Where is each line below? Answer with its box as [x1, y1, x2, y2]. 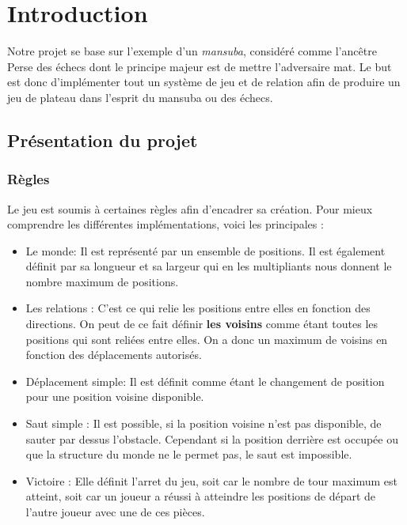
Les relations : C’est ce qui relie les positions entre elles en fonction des [25, 300, 371, 316]
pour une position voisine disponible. [25, 388, 204, 405]
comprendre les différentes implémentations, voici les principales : [7, 216, 324, 232]
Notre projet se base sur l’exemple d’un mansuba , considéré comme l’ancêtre [7, 43, 377, 59]
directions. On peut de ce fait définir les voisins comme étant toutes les [25, 315, 378, 332]
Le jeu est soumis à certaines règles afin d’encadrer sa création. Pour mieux [7, 200, 373, 217]
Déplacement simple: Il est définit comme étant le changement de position [25, 372, 385, 389]
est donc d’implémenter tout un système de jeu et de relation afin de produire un [7, 74, 401, 90]
